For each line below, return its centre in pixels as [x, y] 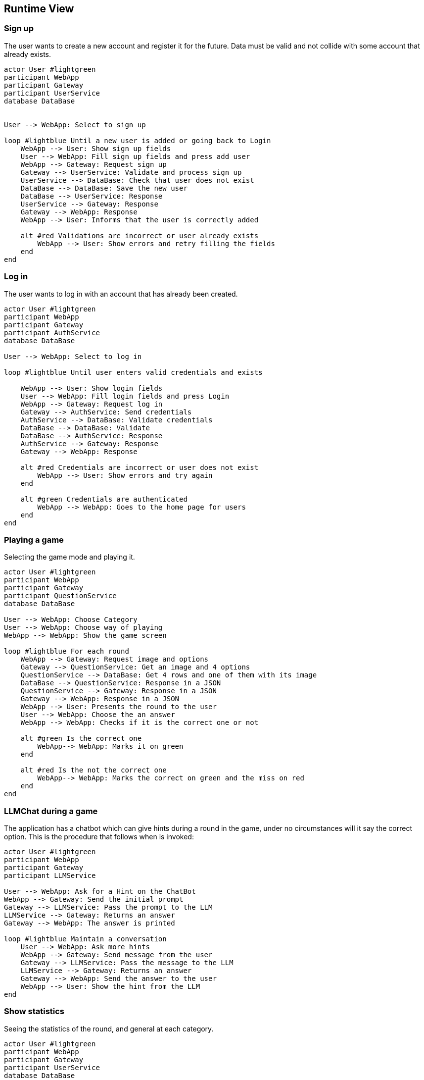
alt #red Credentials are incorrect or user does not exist [140, 467]
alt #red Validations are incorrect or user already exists [140, 235]
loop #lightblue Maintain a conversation [85, 939]
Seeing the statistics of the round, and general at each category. [109, 1029]
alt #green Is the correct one [81, 739]
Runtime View [39, 9]
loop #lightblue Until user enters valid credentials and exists [133, 372]
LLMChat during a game [51, 811]
